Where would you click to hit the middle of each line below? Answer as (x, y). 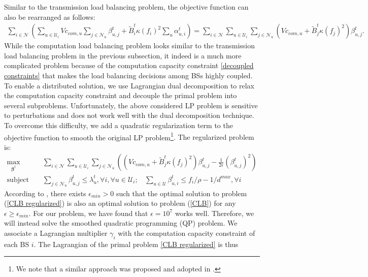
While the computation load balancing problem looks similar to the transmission (130, 45)
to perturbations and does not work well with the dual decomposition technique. (129, 115)
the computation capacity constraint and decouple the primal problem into (121, 95)
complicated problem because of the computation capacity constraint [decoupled (129, 65)
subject (18, 180)
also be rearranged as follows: (50, 17)
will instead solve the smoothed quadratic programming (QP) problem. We (121, 223)
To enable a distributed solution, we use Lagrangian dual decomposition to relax (129, 85)
